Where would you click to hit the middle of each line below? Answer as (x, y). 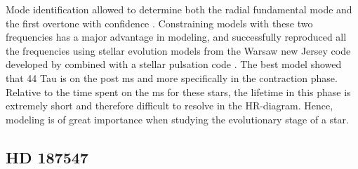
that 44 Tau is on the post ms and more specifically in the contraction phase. (172, 77)
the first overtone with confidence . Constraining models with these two (159, 23)
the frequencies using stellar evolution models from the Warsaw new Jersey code (178, 50)
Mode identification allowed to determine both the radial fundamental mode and (179, 9)
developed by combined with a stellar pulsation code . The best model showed (174, 64)
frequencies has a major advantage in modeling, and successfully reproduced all (176, 37)
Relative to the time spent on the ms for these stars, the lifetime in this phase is (178, 92)
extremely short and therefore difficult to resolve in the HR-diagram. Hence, (170, 106)
